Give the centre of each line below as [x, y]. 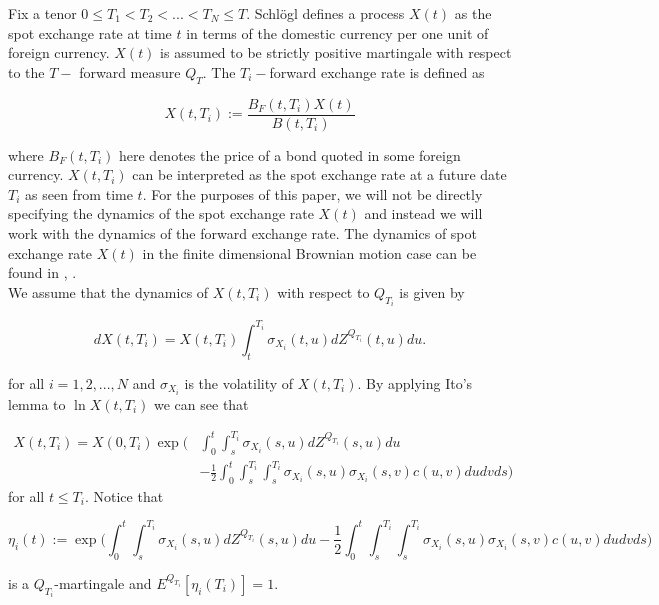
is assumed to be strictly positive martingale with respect [336, 52]
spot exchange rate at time [90, 32]
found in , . [42, 272]
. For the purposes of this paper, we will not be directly [312, 193]
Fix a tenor [42, 13]
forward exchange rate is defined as [377, 71]
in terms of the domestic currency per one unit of [337, 32]
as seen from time [79, 193]
